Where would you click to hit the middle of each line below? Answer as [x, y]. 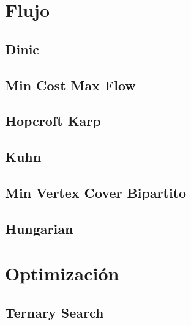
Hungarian [39, 228]
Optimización [62, 273]
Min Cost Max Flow [70, 85]
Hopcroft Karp [53, 121]
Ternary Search [54, 312]
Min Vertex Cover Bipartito [96, 192]
